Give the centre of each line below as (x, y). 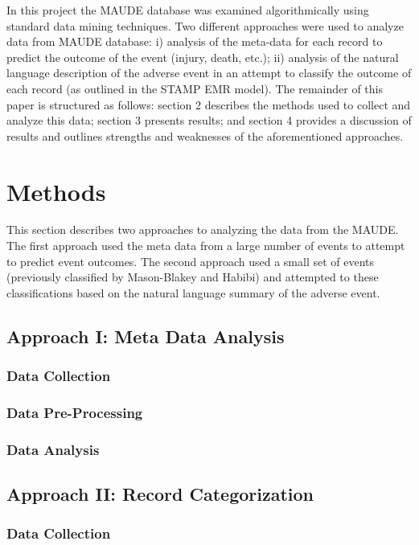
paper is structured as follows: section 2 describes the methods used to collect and (209, 104)
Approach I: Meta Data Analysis (146, 336)
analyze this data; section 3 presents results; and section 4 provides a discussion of (209, 120)
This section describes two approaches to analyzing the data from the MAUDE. (203, 229)
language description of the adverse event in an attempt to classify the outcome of (209, 73)
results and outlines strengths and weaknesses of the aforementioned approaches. (205, 135)
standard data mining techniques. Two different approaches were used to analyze (205, 25)
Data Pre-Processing (75, 412)
